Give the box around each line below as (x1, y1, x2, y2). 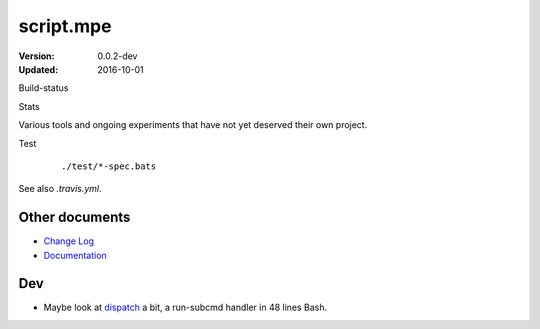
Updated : (18, 63, 59, 75)
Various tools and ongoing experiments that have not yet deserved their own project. (18, 119, 368, 131)
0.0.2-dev (97, 50, 138, 62)
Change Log (43, 235, 95, 247)
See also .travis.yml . (18, 183, 102, 195)
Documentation (43, 249, 107, 261)
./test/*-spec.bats (61, 160, 157, 172)
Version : (18, 50, 55, 62)
